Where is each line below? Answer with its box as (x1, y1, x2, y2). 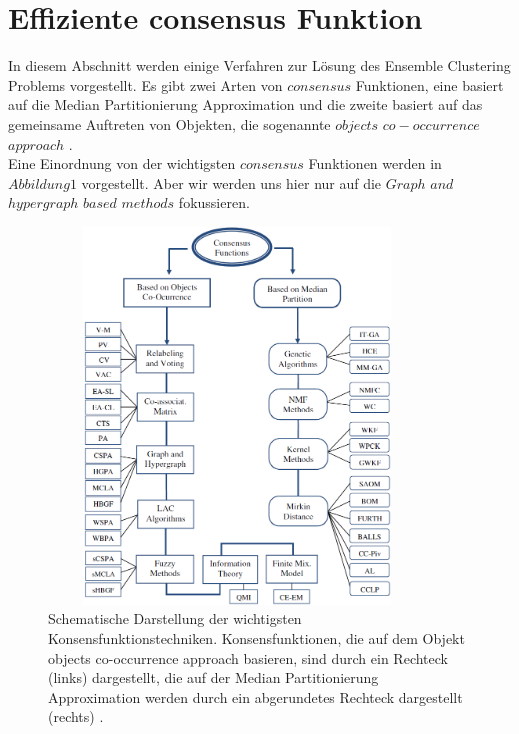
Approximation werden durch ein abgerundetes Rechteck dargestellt (48, 686, 463, 707)
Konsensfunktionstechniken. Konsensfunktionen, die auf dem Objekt (48, 628, 465, 648)
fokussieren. (178, 192, 250, 213)
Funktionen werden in (308, 153, 442, 174)
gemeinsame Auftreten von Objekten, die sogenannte (8, 113, 331, 134)
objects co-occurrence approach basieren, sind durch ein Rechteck (48, 647, 448, 668)
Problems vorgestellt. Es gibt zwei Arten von (8, 74, 283, 95)
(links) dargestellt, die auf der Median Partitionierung (48, 667, 379, 688)
